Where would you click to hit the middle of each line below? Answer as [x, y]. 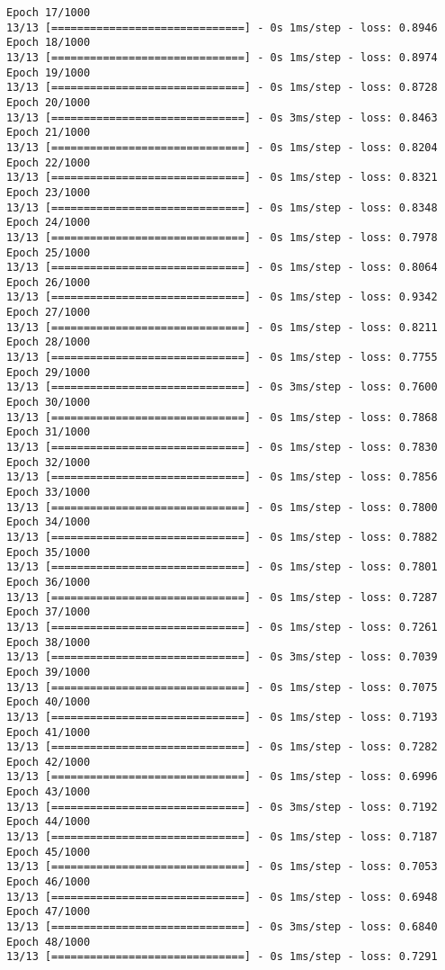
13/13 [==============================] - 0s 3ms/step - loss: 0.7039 [222, 657]
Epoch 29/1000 [49, 372]
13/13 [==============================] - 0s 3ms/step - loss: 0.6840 [222, 927]
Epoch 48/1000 [49, 942]
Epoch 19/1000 [49, 72]
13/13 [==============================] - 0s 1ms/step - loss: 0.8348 [222, 207]
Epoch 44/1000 [49, 822]
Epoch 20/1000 [49, 102]
